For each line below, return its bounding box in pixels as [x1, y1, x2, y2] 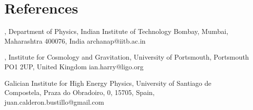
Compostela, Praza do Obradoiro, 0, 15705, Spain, [4, 87, 155, 97]
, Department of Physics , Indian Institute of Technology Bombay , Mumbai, [4, 26, 229, 36]
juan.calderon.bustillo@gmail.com [4, 96, 104, 107]
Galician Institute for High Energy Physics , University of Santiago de [4, 78, 212, 88]
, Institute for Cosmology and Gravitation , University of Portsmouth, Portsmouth [4, 52, 249, 62]
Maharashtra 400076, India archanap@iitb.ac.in [4, 35, 146, 46]
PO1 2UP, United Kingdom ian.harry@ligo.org [4, 61, 144, 71]
